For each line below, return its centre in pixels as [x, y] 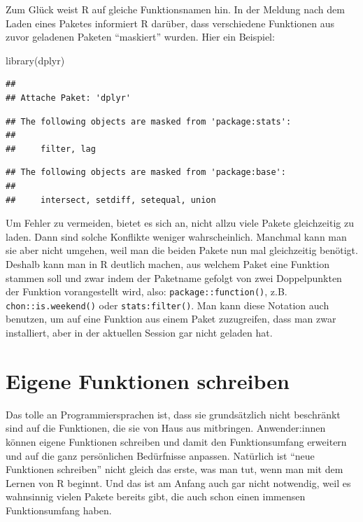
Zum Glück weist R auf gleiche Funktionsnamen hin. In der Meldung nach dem [175, 9]
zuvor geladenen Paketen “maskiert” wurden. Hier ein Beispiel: [140, 37]
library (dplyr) [35, 60]
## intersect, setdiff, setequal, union [111, 200]
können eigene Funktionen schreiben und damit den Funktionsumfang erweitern [176, 441]
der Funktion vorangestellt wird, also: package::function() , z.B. [147, 291]
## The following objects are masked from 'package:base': [146, 172]
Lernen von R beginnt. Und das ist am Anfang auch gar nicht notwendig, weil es [178, 482]
